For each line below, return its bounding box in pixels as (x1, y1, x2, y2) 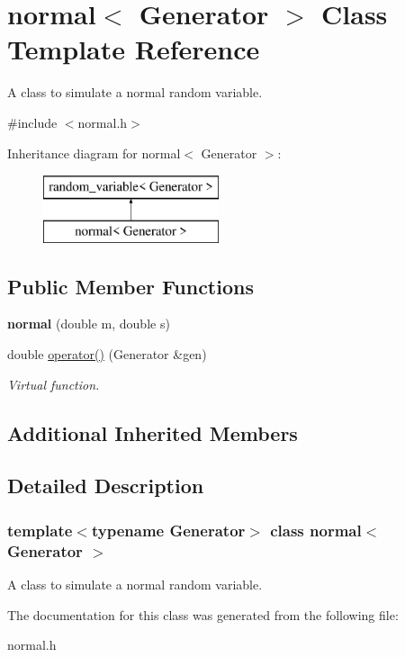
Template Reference (7, 31, 260, 67)
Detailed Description (7, 472, 204, 499)
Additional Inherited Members (7, 418, 298, 446)
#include (7, 112, 58, 131)
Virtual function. (7, 374, 100, 393)
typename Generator (91, 518, 246, 541)
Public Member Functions (7, 272, 254, 300)
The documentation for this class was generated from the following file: (7, 605, 399, 624)
